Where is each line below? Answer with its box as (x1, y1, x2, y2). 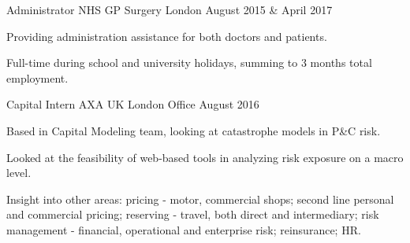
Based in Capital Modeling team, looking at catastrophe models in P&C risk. (6, 122, 381, 138)
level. (6, 164, 32, 181)
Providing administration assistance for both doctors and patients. (6, 28, 327, 44)
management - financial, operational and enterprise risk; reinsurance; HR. (6, 221, 361, 237)
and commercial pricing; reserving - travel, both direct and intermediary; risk (6, 206, 379, 223)
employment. (6, 69, 69, 86)
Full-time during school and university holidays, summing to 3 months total (6, 54, 372, 71)
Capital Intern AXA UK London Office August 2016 (6, 96, 259, 112)
